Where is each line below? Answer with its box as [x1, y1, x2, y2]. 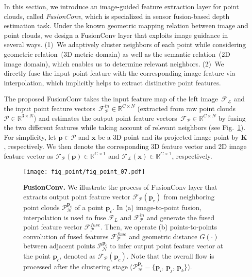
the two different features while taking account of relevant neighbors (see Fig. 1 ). [4, 122, 246, 132]
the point [23, 250, 51, 261]
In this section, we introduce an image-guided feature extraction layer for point [4, 1, 239, 11]
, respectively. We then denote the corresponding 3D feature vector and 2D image [4, 141, 247, 151]
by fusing [218, 113, 246, 123]
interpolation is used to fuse [23, 212, 106, 222]
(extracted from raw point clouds [137, 103, 236, 113]
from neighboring [164, 191, 215, 201]
